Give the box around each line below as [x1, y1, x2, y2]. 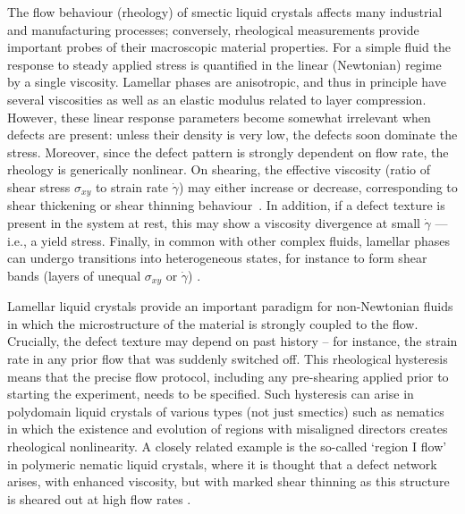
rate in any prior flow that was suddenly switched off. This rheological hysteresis [7, 350, 448, 367]
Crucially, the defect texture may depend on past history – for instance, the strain [7, 332, 458, 350]
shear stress [7, 177, 71, 196]
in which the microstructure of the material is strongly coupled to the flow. [7, 314, 418, 333]
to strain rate [95, 177, 168, 196]
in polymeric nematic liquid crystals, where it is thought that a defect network [7, 454, 437, 473]
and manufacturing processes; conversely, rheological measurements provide [7, 20, 419, 38]
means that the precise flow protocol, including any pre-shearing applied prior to [7, 367, 449, 385]
